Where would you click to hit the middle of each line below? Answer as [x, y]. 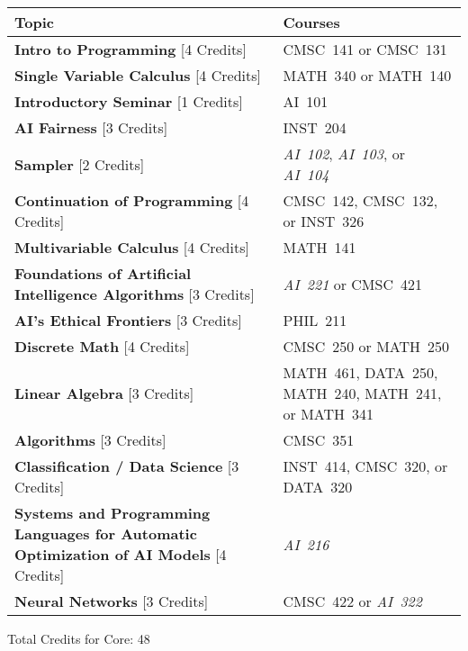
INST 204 [315, 127]
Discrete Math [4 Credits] [102, 346]
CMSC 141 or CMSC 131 [365, 49]
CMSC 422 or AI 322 [352, 601]
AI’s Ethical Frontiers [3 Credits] [128, 320]
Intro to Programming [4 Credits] [130, 49]
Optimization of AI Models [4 [121, 554]
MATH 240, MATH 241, [362, 393]
